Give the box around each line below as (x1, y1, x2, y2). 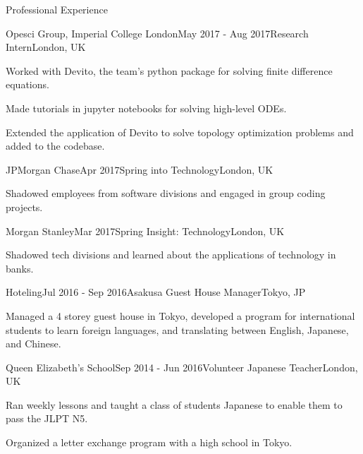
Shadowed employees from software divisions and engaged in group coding (6, 186, 326, 201)
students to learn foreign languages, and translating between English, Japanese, (6, 322, 349, 337)
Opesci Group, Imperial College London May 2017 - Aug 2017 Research (6, 25, 309, 40)
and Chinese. (6, 336, 61, 351)
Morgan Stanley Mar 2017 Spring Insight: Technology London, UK (6, 223, 285, 238)
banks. (6, 261, 34, 275)
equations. (6, 77, 49, 92)
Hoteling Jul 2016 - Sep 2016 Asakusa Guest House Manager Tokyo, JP (6, 285, 306, 299)
